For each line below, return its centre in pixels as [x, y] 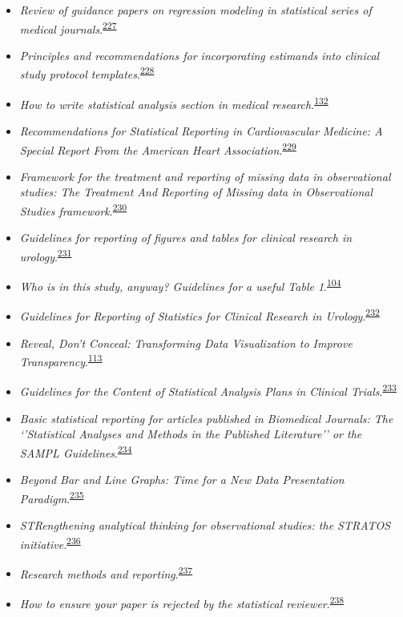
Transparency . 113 [61, 360]
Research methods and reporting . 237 [106, 572]
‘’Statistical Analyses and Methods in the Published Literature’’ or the [191, 434]
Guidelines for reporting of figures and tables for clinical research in [186, 238]
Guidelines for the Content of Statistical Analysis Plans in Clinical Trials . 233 [208, 390]
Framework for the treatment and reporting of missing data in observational [205, 176]
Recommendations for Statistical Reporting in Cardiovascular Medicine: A [201, 130]
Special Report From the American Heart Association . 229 [158, 148]
